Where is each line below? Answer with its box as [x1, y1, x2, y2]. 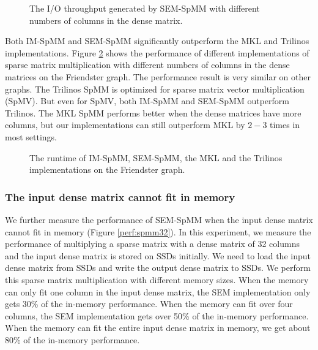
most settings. [5, 130, 57, 143]
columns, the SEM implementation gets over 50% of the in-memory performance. [5, 309, 309, 322]
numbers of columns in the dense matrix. [29, 13, 183, 26]
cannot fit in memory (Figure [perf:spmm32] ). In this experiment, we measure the [5, 225, 311, 238]
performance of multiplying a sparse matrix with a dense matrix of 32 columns [5, 237, 300, 250]
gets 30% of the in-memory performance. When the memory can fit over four [5, 297, 293, 310]
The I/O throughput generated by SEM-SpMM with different [29, 2, 260, 14]
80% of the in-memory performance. [5, 333, 140, 346]
